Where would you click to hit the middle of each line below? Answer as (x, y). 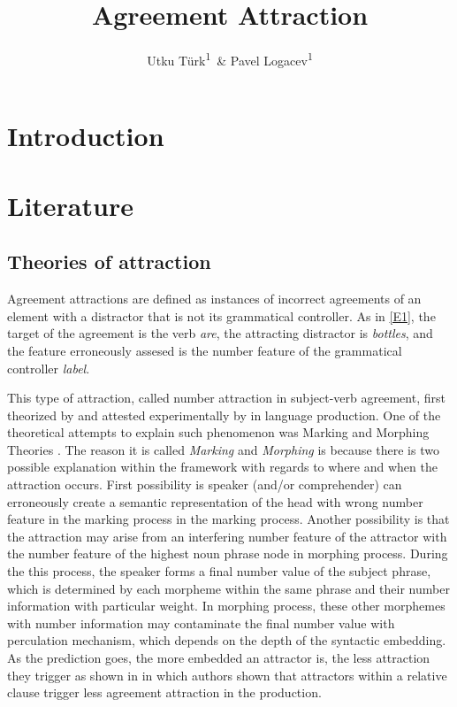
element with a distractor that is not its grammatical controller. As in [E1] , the (221, 315)
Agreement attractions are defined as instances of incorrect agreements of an (214, 299)
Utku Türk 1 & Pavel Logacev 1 (230, 59)
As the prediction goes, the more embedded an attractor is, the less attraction (219, 658)
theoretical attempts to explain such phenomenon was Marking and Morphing (218, 432)
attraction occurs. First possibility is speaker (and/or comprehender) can (205, 484)
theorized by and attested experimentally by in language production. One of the (224, 415)
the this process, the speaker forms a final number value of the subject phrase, (219, 571)
